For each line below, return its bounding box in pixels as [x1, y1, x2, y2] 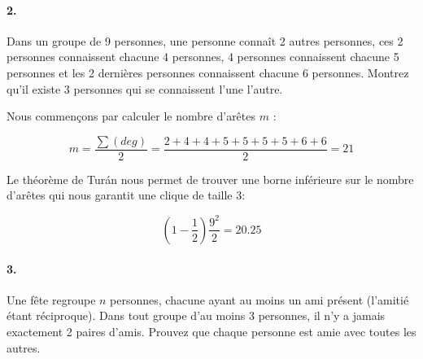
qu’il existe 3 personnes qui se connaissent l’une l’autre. [7, 80, 283, 97]
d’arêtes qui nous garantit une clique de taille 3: [7, 186, 246, 204]
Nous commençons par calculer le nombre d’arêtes [7, 107, 256, 125]
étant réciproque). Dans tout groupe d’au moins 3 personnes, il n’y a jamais [7, 307, 386, 324]
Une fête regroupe [7, 291, 96, 308]
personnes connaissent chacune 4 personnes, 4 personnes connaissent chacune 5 [7, 48, 399, 65]
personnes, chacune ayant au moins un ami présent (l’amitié [110, 291, 409, 308]
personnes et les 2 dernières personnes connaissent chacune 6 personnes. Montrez [7, 63, 409, 81]
